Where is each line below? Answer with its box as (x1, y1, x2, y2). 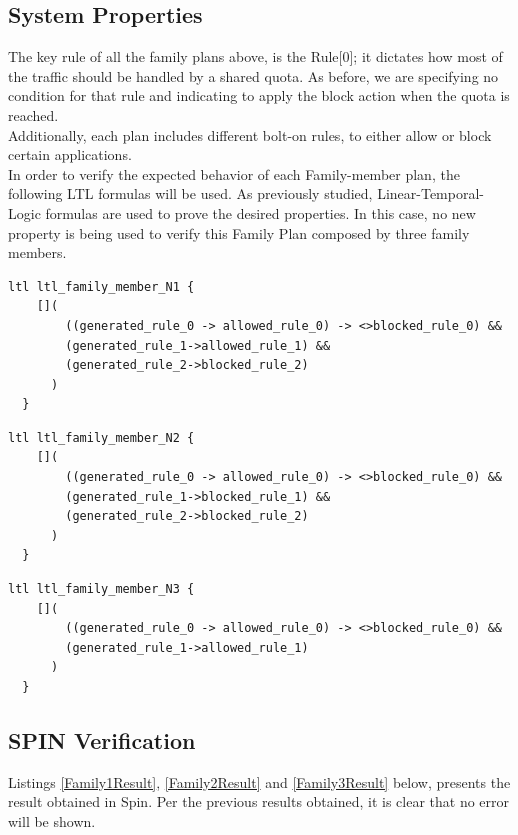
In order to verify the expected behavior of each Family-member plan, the (8, 163, 460, 184)
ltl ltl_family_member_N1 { (8, 279, 195, 294)
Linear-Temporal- (377, 183, 484, 204)
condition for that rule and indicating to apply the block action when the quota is (8, 85, 510, 106)
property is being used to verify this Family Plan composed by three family (8, 222, 470, 243)
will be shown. (8, 811, 96, 831)
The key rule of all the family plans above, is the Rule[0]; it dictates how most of (8, 46, 503, 67)
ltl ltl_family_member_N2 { (8, 430, 195, 445)
